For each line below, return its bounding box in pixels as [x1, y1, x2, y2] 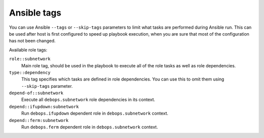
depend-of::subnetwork [9, 90, 64, 96]
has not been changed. [9, 38, 56, 44]
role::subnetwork [9, 56, 51, 62]
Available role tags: [9, 47, 47, 53]
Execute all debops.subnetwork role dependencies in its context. [21, 97, 155, 102]
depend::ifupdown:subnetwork [9, 104, 79, 109]
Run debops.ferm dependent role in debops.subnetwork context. [21, 124, 158, 130]
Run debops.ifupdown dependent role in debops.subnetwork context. [21, 110, 169, 117]
